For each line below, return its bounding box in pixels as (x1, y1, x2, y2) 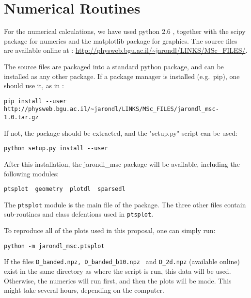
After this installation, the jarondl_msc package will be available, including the (4, 158, 240, 169)
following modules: (4, 168, 59, 178)
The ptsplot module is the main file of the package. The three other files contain (4, 199, 246, 209)
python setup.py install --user (4, 145, 108, 152)
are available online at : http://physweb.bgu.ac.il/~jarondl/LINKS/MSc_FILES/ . (4, 45, 248, 55)
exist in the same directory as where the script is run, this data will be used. (4, 266, 231, 276)
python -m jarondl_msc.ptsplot (4, 242, 105, 250)
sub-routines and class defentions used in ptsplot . (4, 209, 154, 219)
